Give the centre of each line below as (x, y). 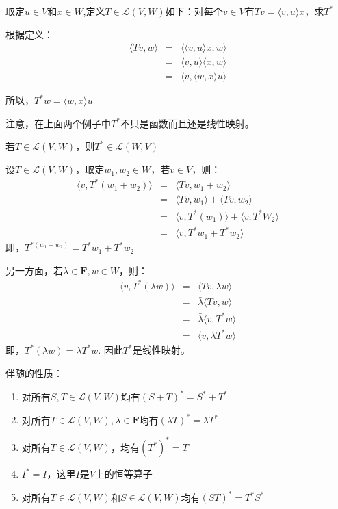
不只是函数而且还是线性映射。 (187, 123)
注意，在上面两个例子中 (58, 123)
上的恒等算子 (123, 474)
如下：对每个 (194, 11)
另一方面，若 (34, 270)
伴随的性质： (34, 373)
